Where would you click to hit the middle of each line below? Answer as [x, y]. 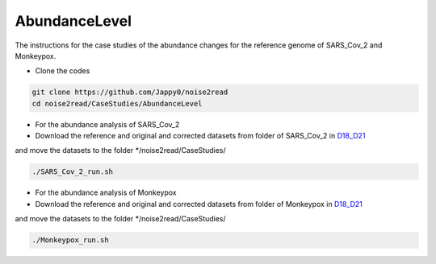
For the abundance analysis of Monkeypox [106, 192]
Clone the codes [63, 71]
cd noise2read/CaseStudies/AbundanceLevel [117, 103]
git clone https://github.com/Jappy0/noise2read [130, 92]
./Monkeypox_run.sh [70, 240]
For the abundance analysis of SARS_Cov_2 [107, 124]
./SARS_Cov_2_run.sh [72, 172]
